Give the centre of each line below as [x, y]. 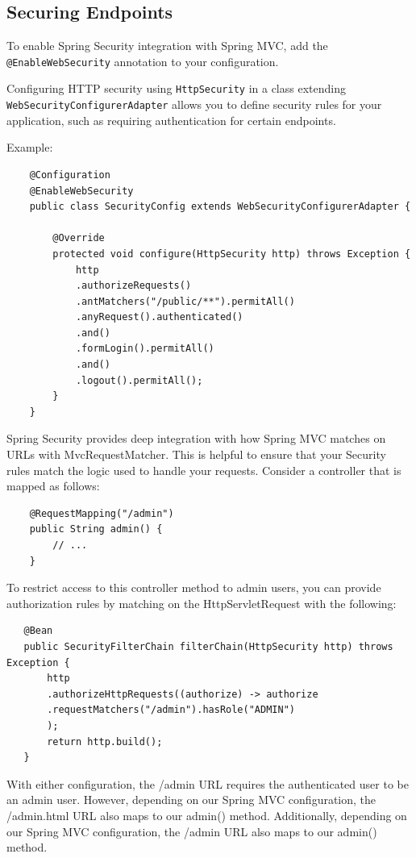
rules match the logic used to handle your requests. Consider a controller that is [204, 470]
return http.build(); [105, 741]
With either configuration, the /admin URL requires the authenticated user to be [208, 783]
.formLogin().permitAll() [145, 349]
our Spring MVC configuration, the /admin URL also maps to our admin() [192, 831]
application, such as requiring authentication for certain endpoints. [171, 120]
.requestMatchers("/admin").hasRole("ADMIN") [171, 710]
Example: [30, 147]
